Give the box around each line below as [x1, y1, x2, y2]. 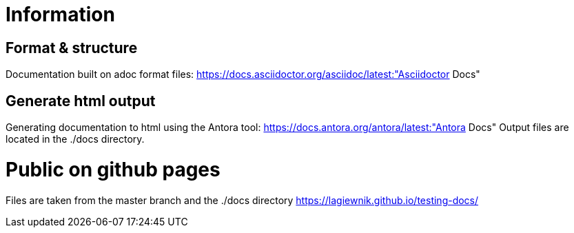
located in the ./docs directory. [6, 133, 145, 145]
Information [6, 3, 115, 26]
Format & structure [6, 39, 138, 57]
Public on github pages [6, 157, 221, 181]
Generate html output [6, 92, 156, 110]
